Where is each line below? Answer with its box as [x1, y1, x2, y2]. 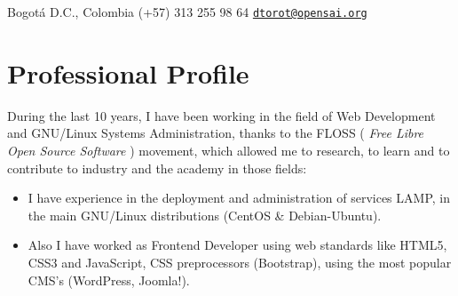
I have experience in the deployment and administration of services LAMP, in [28, 188, 450, 207]
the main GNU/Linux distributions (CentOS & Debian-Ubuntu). [28, 205, 382, 224]
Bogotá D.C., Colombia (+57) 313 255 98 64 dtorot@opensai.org [7, 3, 367, 20]
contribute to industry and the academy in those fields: [7, 158, 307, 177]
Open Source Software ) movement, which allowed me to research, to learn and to [7, 140, 450, 159]
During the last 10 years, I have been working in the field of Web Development [7, 106, 436, 124]
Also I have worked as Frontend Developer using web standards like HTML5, [28, 236, 447, 254]
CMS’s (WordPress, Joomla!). [28, 270, 190, 289]
